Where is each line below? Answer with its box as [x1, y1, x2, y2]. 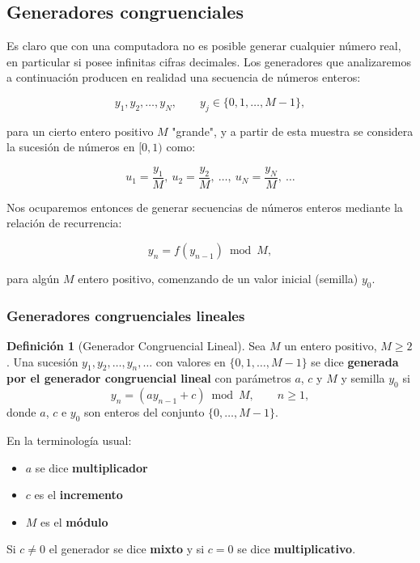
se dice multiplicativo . [237, 540, 356, 557]
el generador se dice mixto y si [49, 540, 205, 557]
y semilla [341, 370, 385, 387]
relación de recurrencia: [6, 214, 122, 231]
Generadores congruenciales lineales [6, 305, 245, 325]
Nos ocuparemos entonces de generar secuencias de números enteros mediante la [6, 198, 403, 215]
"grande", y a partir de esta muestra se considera [172, 122, 414, 139]
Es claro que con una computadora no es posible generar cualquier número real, [6, 37, 401, 54]
